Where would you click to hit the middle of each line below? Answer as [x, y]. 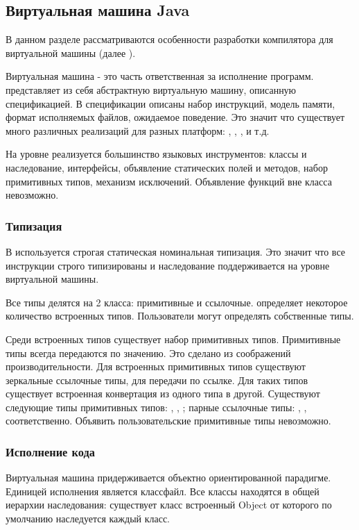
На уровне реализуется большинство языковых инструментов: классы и [156, 154]
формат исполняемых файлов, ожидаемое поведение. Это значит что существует [175, 117]
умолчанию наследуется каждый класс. [88, 519]
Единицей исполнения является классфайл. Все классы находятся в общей [163, 491]
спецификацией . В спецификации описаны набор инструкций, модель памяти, [170, 103]
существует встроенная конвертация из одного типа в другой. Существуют [163, 394]
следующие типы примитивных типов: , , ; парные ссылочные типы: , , [156, 407]
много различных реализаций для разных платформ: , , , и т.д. [138, 130]
